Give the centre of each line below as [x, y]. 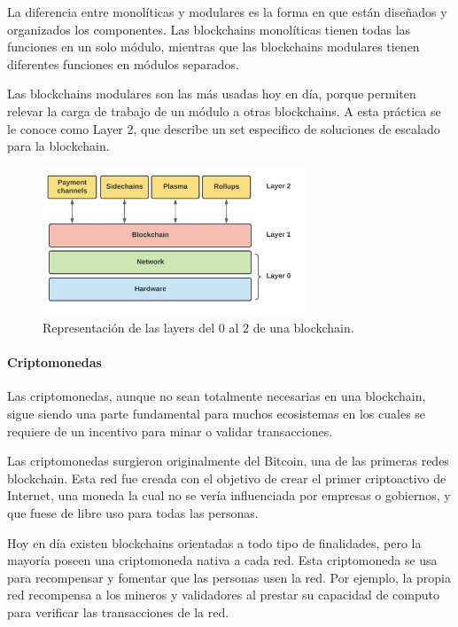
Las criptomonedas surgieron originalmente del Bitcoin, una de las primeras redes [228, 461]
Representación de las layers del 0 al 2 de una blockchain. [198, 327]
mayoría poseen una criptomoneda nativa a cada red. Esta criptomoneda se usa [222, 560]
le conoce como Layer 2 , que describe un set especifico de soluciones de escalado [224, 128]
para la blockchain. [58, 146]
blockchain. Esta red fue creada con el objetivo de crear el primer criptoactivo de [227, 478]
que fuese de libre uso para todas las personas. [133, 512]
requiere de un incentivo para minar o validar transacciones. [170, 431]
